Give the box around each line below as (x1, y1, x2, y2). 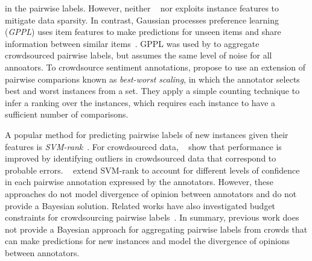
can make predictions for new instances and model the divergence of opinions (5, 234, 290, 247)
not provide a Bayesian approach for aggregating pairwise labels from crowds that (5, 222, 308, 235)
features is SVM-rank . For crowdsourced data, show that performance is (5, 140, 282, 153)
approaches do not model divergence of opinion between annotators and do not (5, 187, 297, 200)
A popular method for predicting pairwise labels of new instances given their (5, 128, 288, 140)
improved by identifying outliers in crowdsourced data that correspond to (5, 152, 276, 165)
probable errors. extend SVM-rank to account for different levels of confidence (5, 163, 300, 176)
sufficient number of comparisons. (5, 108, 129, 121)
